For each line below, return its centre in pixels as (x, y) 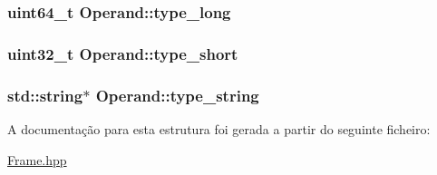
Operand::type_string (177, 95)
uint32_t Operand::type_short (123, 53)
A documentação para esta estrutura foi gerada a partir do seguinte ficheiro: (219, 128)
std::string (45, 95)
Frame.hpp (37, 159)
